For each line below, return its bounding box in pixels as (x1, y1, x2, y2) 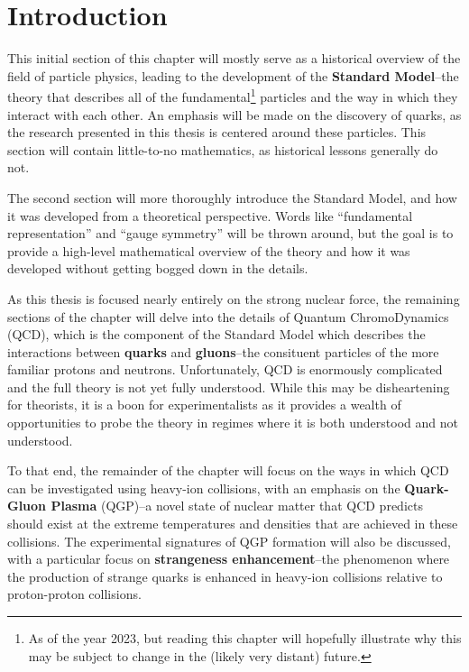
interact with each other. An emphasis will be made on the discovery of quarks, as (7, 105, 462, 124)
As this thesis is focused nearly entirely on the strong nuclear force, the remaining (7, 289, 460, 308)
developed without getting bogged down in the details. (7, 259, 308, 278)
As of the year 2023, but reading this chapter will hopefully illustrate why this (28, 629, 462, 647)
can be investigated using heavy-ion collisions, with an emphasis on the (7, 478, 400, 497)
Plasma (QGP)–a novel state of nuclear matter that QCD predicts (51, 496, 423, 515)
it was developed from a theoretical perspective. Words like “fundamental (7, 206, 413, 225)
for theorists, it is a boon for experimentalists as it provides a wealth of (7, 395, 401, 414)
